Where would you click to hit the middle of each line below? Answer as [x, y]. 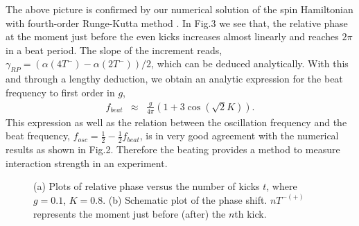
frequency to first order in [60, 92]
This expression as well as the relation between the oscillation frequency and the [176, 122]
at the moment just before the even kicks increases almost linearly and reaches [172, 36]
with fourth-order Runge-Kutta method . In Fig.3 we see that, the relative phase [177, 23]
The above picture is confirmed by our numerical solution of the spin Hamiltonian [179, 9]
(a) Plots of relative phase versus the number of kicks [147, 186]
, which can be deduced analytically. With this [250, 63]
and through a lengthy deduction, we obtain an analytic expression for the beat [174, 79]
